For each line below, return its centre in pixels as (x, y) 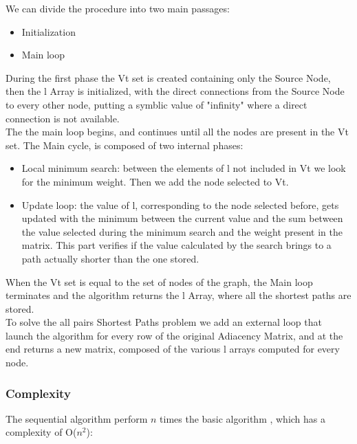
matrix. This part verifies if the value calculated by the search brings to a (176, 245)
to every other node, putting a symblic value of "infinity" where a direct (156, 104)
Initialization (48, 31)
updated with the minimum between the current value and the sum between (182, 218)
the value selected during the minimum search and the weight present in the (182, 231)
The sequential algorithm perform (77, 418)
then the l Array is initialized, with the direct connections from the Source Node (175, 91)
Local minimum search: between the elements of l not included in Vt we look (184, 168)
